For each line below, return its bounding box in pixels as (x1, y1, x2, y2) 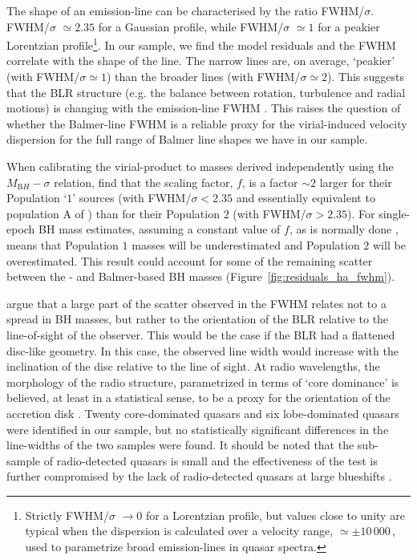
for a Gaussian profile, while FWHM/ (98, 18, 284, 34)
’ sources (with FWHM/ (72, 189, 192, 206)
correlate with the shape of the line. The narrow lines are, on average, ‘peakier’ (6, 52, 395, 69)
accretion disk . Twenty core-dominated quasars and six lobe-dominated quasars (6, 404, 399, 421)
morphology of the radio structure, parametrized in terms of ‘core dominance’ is (6, 373, 399, 390)
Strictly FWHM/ (25, 506, 109, 523)
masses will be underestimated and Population (132, 236, 360, 253)
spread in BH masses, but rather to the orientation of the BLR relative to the (6, 310, 389, 327)
